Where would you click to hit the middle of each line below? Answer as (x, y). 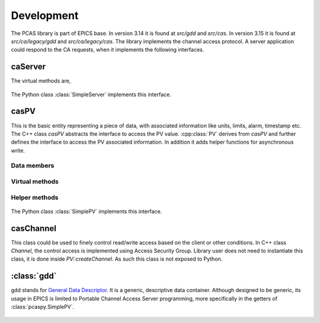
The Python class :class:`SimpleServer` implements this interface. (91, 94)
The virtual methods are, (41, 81)
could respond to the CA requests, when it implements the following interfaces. (108, 50)
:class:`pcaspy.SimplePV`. (43, 307)
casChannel (33, 228)
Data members (33, 166)
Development (45, 15)
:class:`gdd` (34, 276)
